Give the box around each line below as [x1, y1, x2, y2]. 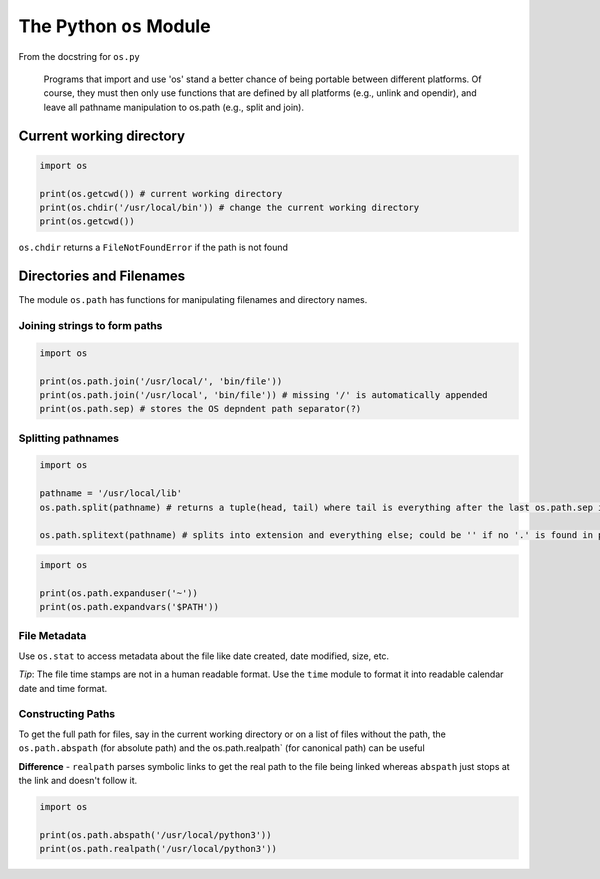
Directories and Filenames [18, 268, 186, 285]
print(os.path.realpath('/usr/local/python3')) [39, 843, 277, 855]
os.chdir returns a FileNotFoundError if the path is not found [18, 241, 289, 254]
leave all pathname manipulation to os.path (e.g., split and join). [43, 101, 305, 113]
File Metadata [18, 629, 87, 643]
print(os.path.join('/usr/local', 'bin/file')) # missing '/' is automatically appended [39, 389, 489, 400]
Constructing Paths [18, 707, 116, 721]
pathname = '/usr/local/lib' [39, 488, 183, 499]
